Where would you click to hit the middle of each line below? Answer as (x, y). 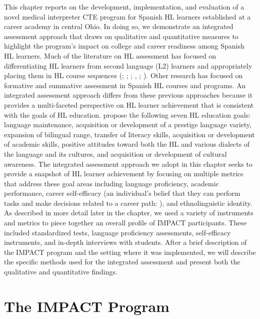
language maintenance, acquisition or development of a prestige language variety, (128, 124)
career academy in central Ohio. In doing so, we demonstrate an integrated (119, 26)
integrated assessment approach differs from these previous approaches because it (128, 95)
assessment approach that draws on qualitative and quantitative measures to (121, 36)
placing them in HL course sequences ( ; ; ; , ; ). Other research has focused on (123, 75)
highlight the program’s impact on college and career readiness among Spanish (124, 46)
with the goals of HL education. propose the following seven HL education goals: (127, 114)
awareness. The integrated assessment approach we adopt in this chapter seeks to (128, 164)
